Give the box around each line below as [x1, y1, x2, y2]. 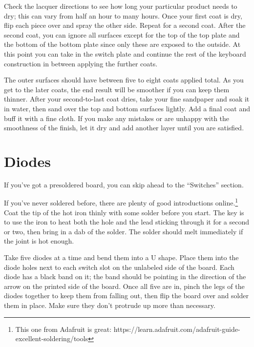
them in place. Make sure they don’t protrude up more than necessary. [4, 300, 215, 310]
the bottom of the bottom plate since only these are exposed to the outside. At [4, 39, 241, 49]
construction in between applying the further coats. [4, 58, 158, 68]
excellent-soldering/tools [15, 333, 88, 344]
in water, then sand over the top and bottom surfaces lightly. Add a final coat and [4, 103, 250, 113]
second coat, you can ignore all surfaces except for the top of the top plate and [4, 29, 240, 40]
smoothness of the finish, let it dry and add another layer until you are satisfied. [4, 122, 244, 133]
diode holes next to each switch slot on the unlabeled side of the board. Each [4, 262, 234, 272]
